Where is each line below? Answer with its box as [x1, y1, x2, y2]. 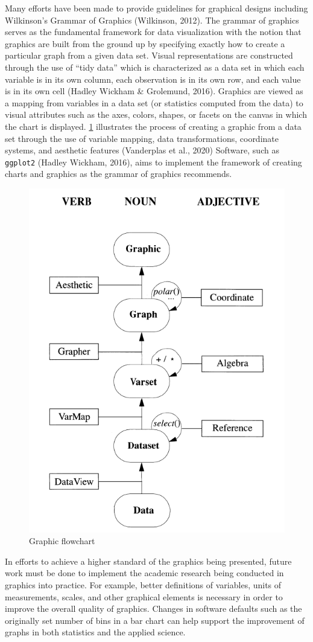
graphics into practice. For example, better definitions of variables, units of [5, 578, 282, 591]
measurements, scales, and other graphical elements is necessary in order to [5, 590, 283, 603]
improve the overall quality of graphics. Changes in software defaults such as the [5, 602, 302, 615]
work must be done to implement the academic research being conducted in [5, 567, 284, 579]
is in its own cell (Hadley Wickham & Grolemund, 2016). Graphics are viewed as [5, 85, 303, 97]
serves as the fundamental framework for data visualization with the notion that [5, 25, 302, 38]
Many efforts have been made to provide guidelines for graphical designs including [5, 2, 308, 14]
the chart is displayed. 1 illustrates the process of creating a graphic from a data [5, 120, 302, 132]
